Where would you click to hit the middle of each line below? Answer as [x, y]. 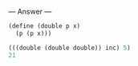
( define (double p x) [45, 26]
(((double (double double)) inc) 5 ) [69, 48]
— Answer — [30, 12]
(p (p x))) [34, 33]
